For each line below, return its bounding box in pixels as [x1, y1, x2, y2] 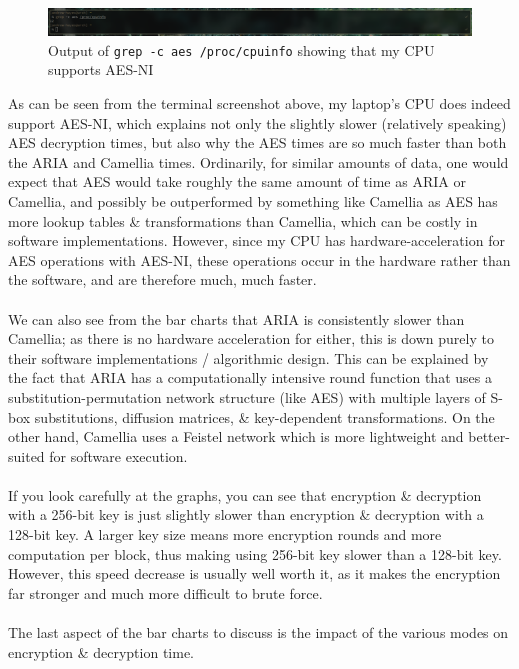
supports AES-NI [48, 59, 154, 80]
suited [8, 445, 45, 466]
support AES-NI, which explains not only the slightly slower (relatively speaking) [8, 112, 507, 133]
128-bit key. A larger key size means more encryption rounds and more [8, 524, 442, 545]
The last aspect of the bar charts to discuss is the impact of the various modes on [8, 622, 509, 643]
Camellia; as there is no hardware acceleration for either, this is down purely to [8, 328, 494, 349]
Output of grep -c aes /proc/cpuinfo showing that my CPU [48, 39, 435, 60]
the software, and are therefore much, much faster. [8, 269, 317, 290]
